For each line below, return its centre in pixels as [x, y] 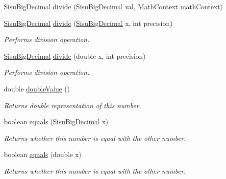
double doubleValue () [37, 88]
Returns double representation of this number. [73, 105]
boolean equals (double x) [43, 154]
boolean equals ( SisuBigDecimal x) [56, 122]
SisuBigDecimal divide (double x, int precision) [75, 56]
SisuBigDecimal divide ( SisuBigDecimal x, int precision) [88, 23]
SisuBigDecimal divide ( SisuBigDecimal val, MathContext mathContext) [113, 6]
